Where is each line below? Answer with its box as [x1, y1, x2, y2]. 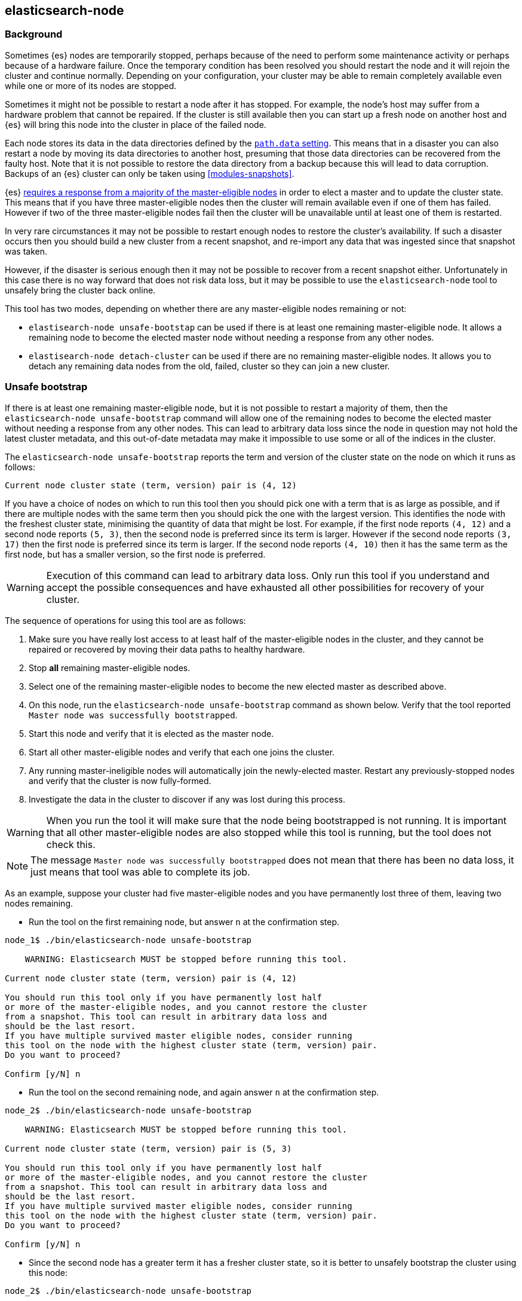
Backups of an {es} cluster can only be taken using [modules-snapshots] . [5, 168, 294, 179]
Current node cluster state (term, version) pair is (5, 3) [5, 1143, 292, 1153]
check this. [46, 838, 96, 850]
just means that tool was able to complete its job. [30, 865, 250, 878]
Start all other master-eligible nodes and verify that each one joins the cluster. [29, 746, 335, 757]
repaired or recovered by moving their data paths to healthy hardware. [29, 644, 305, 654]
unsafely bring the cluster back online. [5, 284, 156, 295]
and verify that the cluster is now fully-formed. [29, 775, 211, 786]
